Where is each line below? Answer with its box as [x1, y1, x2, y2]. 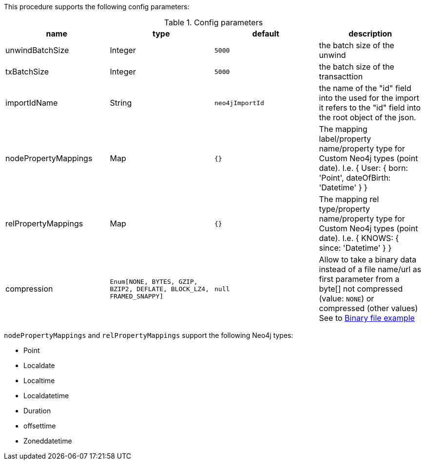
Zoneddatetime [23, 437, 72, 445]
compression [5, 284, 53, 294]
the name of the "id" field [319, 83, 411, 93]
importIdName [5, 98, 58, 108]
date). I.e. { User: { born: [319, 163, 408, 173]
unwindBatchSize [5, 45, 69, 55]
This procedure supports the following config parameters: [4, 2, 190, 11]
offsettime [23, 422, 56, 430]
